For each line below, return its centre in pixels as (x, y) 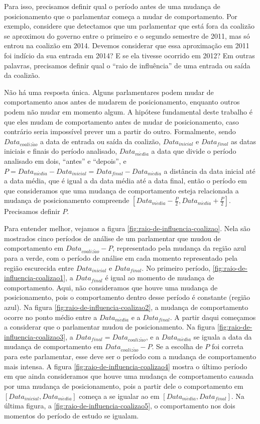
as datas (243, 141)
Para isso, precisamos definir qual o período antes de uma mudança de (112, 6)
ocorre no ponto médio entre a (51, 317)
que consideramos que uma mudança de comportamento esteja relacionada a (121, 190)
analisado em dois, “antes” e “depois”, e (65, 161)
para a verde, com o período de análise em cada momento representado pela (121, 257)
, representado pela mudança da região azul (179, 248)
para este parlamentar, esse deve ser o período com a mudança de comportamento (130, 356)
